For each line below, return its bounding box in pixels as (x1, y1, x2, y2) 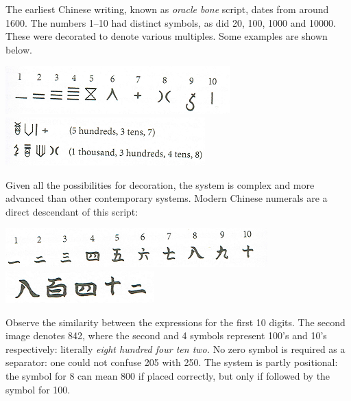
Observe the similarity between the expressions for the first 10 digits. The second (5, 314, 346, 329)
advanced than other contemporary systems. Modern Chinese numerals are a (5, 191, 328, 205)
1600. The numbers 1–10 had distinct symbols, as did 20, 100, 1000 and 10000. (5, 15, 336, 30)
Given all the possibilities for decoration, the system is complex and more (5, 177, 315, 192)
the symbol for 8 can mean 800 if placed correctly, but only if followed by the (5, 368, 330, 382)
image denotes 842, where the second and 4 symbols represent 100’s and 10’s (5, 328, 327, 343)
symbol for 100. (5, 382, 71, 396)
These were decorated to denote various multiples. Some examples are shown (5, 29, 328, 43)
